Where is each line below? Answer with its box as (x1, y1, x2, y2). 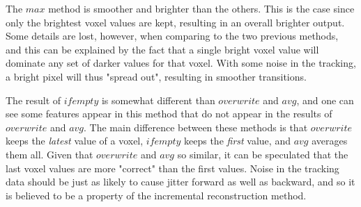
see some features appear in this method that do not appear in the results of (6, 106, 332, 121)
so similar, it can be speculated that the (177, 147, 348, 161)
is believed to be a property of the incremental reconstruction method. (6, 188, 307, 202)
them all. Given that (6, 147, 93, 161)
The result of (6, 92, 61, 107)
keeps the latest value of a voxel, (6, 133, 144, 148)
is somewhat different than (101, 92, 215, 107)
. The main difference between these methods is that (84, 119, 308, 134)
